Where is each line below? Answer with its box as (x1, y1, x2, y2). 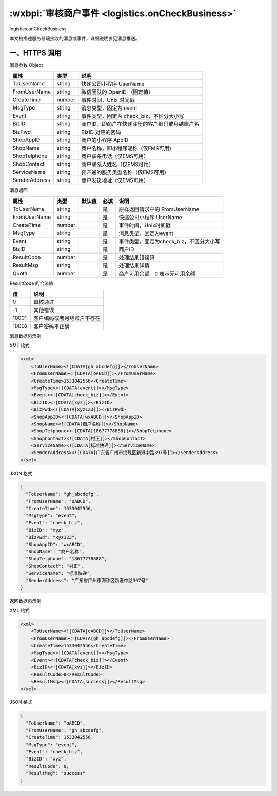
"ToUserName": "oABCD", (26, 720, 86, 726)
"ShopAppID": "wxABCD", (26, 541, 86, 547)
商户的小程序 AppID (81, 137, 129, 144)
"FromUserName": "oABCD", (26, 498, 91, 504)
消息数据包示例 (9, 333, 41, 339)
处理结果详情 (118, 262, 150, 269)
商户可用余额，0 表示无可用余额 (118, 270, 196, 277)
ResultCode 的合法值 (9, 280, 54, 286)
